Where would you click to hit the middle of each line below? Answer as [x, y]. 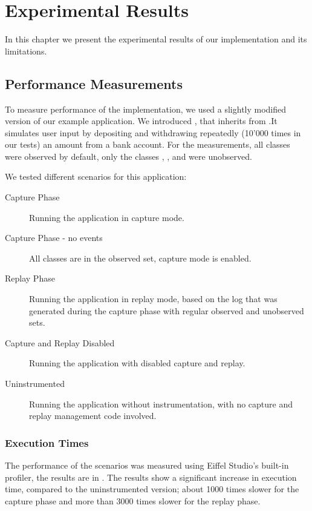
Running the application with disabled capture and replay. [137, 363]
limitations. [26, 51]
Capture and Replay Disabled [60, 342]
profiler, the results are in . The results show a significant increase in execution [151, 477]
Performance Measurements [94, 83]
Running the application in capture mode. [107, 217]
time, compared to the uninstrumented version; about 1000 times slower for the [152, 489]
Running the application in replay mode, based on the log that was [153, 299]
